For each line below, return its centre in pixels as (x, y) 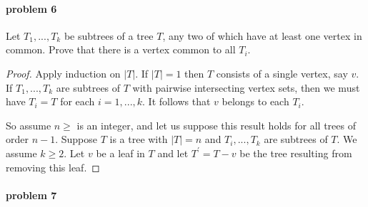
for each (78, 101)
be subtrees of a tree (109, 35)
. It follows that (176, 101)
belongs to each (255, 101)
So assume (29, 125)
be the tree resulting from (296, 153)
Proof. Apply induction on (63, 73)
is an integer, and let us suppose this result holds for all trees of (216, 125)
